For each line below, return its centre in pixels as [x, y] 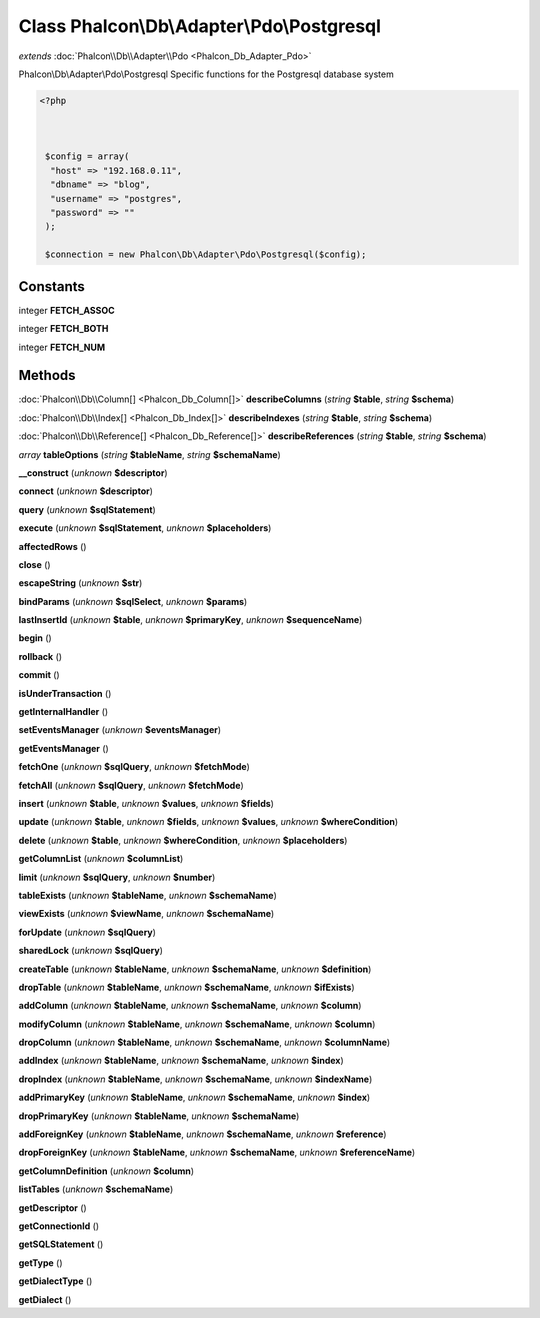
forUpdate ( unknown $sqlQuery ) [87, 932]
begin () [35, 638]
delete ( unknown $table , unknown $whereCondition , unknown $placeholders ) [183, 840]
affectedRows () [52, 546]
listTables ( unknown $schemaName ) [96, 1189]
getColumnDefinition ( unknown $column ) [106, 1171]
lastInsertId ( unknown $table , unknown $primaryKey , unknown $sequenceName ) [190, 620]
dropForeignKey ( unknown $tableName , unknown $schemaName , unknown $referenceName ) [217, 1152]
